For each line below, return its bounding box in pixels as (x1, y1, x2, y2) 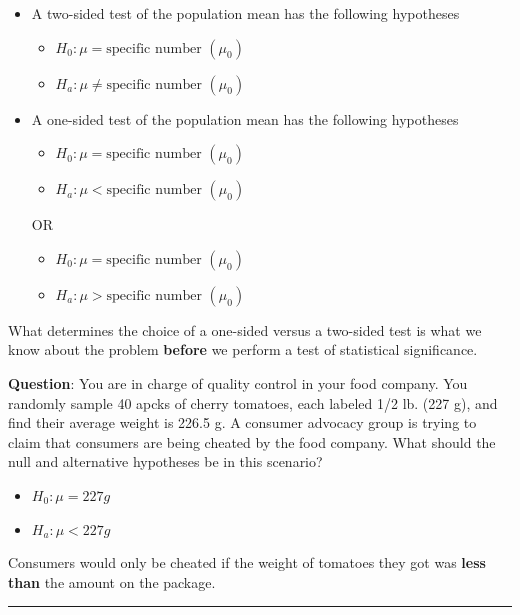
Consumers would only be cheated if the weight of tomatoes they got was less (8, 552, 486, 573)
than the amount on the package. (8, 571, 216, 592)
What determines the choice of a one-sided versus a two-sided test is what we (8, 319, 482, 340)
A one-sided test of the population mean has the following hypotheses (31, 108, 459, 129)
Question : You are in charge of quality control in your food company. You (8, 372, 468, 393)
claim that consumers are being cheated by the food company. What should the (8, 431, 496, 452)
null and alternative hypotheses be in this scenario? (8, 451, 323, 472)
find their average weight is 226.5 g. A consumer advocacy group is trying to (8, 412, 477, 433)
